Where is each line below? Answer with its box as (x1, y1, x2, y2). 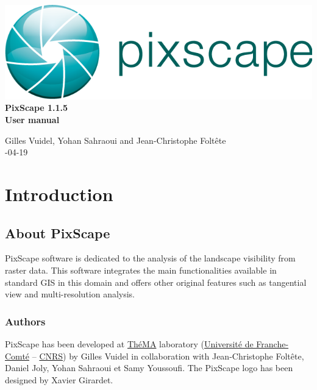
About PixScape (5, 223, 110, 242)
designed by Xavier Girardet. (5, 373, 113, 386)
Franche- (256, 337, 289, 350)
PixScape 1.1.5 (5, 101, 68, 114)
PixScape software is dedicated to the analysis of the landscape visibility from (5, 252, 296, 264)
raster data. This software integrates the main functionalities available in (5, 263, 277, 276)
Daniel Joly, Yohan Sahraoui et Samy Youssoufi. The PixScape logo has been (5, 361, 293, 374)
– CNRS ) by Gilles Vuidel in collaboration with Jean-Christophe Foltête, (32, 349, 304, 362)
